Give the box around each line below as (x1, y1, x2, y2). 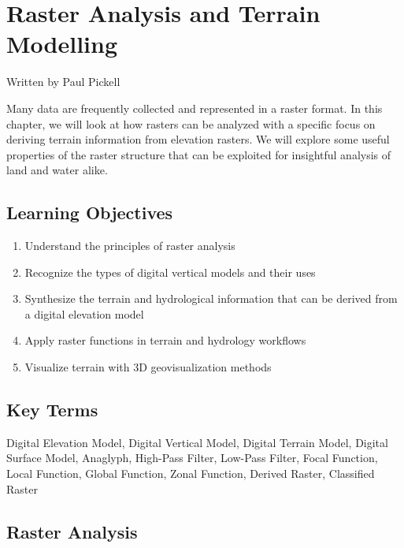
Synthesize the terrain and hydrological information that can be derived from (24, 290, 398, 307)
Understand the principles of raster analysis (24, 237, 235, 254)
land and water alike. (6, 162, 108, 178)
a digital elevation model (24, 305, 144, 322)
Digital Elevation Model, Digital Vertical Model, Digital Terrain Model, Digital (6, 434, 388, 450)
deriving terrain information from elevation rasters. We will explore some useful (6, 131, 390, 147)
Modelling (6, 28, 118, 60)
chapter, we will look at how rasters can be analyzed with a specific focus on (6, 115, 376, 132)
